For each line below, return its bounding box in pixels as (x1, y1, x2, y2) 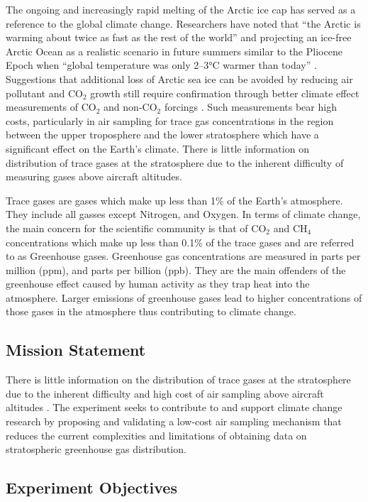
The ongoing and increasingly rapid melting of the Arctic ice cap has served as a (6, 2, 356, 16)
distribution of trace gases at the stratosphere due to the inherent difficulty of (6, 155, 344, 170)
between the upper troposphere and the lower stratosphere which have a (6, 127, 319, 142)
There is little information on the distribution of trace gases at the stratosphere (6, 372, 351, 387)
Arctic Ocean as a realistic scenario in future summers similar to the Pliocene (6, 43, 342, 58)
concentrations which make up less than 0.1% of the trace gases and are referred (6, 234, 355, 249)
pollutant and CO (6, 85, 83, 100)
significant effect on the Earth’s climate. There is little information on (6, 141, 309, 155)
